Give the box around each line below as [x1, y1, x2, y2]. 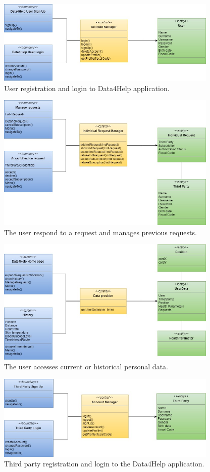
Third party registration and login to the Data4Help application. [4, 458, 204, 469]
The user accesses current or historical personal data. [4, 361, 168, 372]
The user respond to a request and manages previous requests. [4, 227, 197, 237]
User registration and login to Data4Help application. [4, 82, 170, 93]
